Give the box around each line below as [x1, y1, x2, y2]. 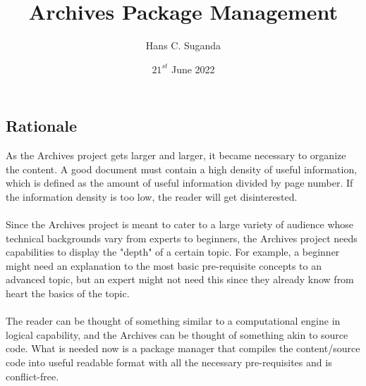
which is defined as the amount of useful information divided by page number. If [6, 175, 353, 190]
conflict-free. [6, 368, 59, 383]
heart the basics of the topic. [6, 286, 130, 301]
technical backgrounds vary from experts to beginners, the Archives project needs [6, 230, 358, 245]
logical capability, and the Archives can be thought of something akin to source [6, 327, 348, 342]
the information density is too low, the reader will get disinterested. [6, 189, 298, 204]
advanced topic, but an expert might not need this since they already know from [6, 272, 354, 287]
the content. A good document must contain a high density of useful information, [6, 161, 358, 176]
